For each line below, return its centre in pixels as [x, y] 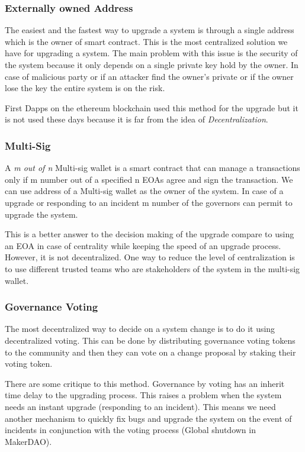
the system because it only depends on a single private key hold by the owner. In [152, 64]
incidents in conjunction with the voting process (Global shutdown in [130, 430]
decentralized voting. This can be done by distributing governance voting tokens [150, 340]
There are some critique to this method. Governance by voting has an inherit [145, 383]
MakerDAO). [28, 441]
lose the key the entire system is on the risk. [85, 88]
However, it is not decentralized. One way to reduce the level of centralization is [150, 257]
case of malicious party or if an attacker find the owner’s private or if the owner [149, 76]
